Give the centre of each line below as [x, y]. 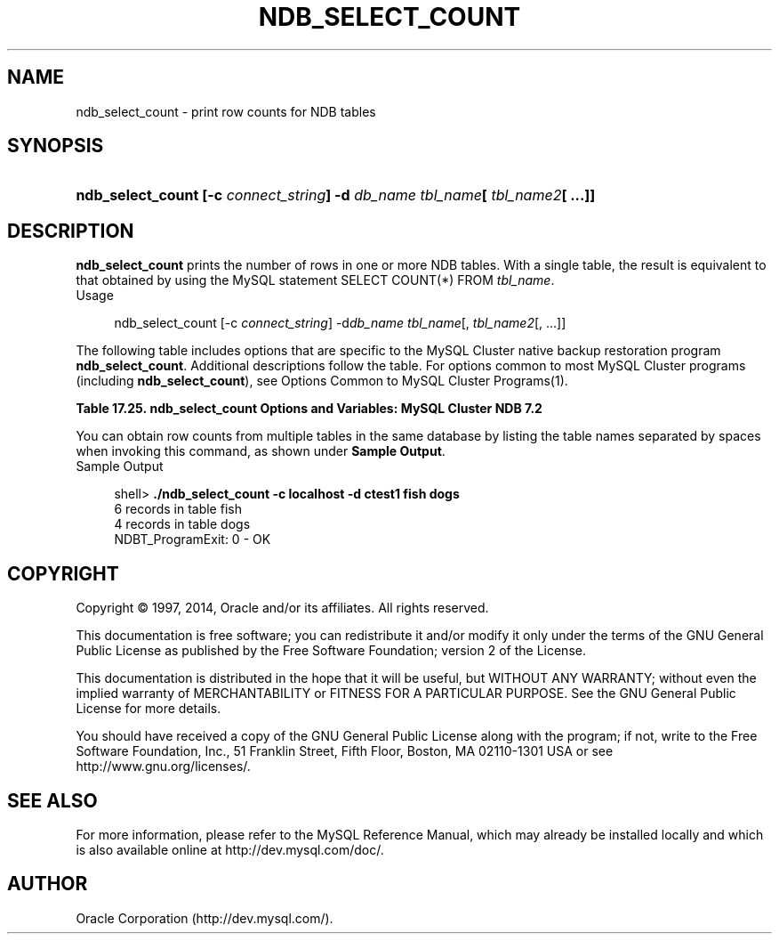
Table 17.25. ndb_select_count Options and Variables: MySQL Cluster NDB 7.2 [309, 409]
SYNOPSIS [56, 146]
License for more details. [149, 709]
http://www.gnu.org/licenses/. [163, 767]
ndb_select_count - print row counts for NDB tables [226, 111]
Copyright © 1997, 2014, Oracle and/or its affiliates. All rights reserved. [282, 608]
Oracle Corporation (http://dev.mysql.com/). [205, 918]
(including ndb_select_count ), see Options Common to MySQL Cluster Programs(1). [322, 381]
